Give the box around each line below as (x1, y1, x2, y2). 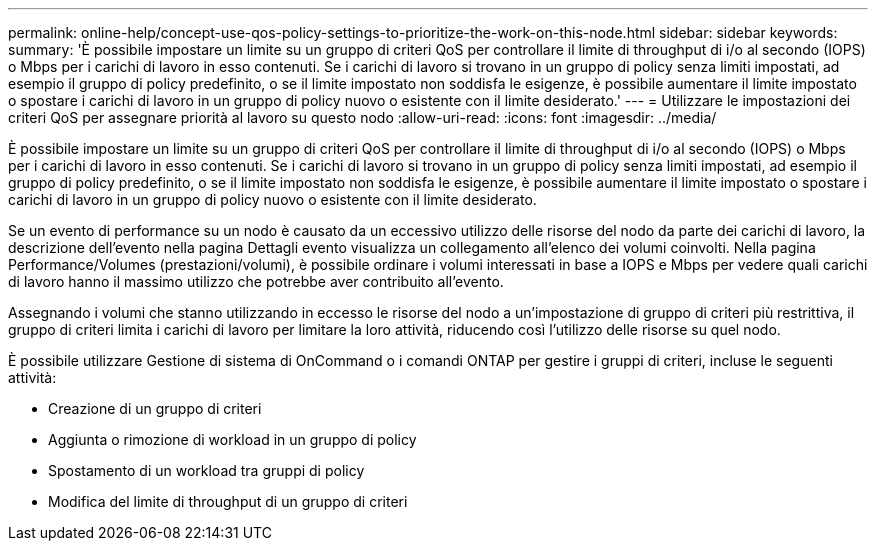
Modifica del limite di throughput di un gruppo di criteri (48, 493, 408, 510)
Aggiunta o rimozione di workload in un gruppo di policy (48, 431, 417, 448)
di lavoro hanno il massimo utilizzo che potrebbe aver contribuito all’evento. (8, 273, 504, 290)
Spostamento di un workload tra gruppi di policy (48, 462, 365, 479)
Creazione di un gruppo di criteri (48, 400, 262, 417)
